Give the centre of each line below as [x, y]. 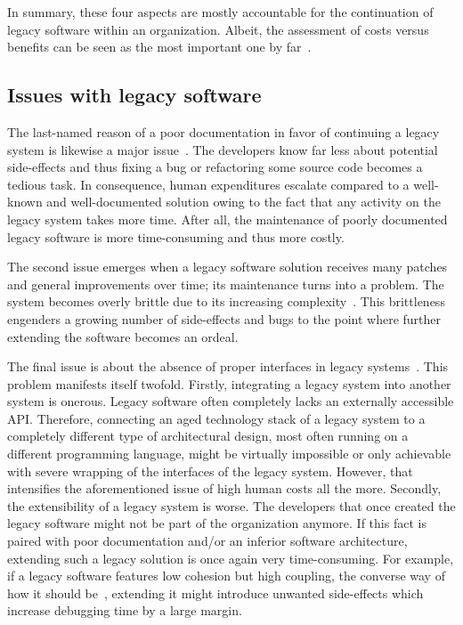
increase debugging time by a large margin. [125, 610]
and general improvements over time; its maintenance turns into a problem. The [226, 284]
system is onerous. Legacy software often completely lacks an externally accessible [231, 401]
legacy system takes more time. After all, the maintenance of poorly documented [227, 219]
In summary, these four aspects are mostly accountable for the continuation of [220, 12]
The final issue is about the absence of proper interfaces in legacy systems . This [228, 366]
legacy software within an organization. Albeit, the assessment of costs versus [218, 29]
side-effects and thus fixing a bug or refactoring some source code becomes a [215, 167]
